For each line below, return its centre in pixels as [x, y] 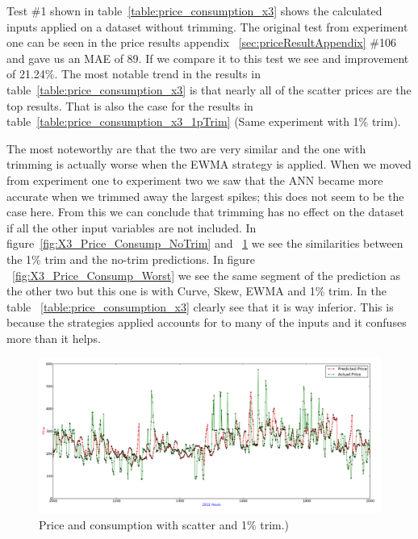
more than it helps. [54, 338]
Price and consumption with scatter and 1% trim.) [164, 524]
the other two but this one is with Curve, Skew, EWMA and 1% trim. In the [197, 291]
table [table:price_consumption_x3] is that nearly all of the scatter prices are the [209, 89]
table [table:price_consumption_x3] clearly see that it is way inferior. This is [200, 306]
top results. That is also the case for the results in [130, 105]
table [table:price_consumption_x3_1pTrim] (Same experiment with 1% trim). [204, 121]
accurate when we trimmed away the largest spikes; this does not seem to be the [205, 196]
